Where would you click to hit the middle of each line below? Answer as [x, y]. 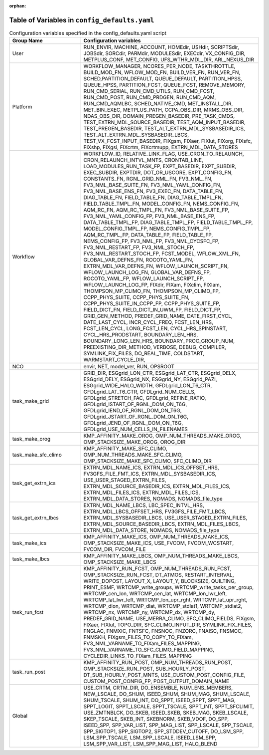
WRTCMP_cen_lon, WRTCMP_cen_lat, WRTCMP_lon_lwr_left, [155, 594]
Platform [22, 107]
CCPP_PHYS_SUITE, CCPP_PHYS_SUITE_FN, [136, 297]
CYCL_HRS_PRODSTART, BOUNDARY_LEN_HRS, [141, 335]
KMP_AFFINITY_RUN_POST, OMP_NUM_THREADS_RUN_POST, [158, 663]
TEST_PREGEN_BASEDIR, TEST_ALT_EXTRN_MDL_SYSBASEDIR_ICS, [164, 129]
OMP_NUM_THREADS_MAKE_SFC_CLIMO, [133, 455]
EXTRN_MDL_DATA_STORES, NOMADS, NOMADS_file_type [153, 499]
